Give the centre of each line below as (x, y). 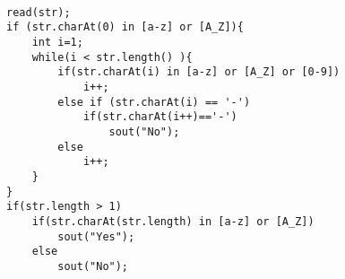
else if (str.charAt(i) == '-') (154, 102)
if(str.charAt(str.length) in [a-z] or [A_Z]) (173, 221)
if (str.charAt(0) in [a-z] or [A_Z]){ (125, 27)
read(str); (39, 12)
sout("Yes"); (96, 236)
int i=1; (57, 42)
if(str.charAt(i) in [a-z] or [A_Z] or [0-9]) (199, 72)
